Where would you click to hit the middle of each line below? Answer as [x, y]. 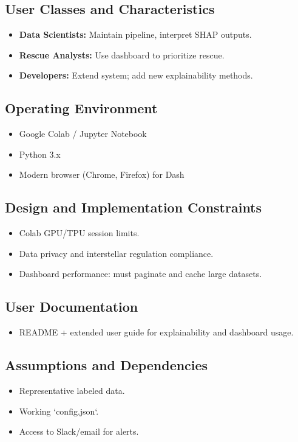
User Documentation [72, 307]
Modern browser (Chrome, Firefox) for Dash [102, 174]
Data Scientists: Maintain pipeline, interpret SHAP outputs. [135, 34]
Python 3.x [40, 154]
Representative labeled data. [72, 390]
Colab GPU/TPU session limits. [79, 233]
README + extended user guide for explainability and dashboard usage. [156, 332]
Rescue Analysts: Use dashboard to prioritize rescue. [122, 54]
